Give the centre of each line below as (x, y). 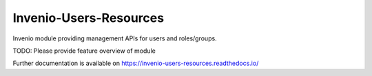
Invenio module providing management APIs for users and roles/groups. (115, 38)
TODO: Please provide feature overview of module (84, 51)
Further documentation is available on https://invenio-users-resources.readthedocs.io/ (136, 63)
